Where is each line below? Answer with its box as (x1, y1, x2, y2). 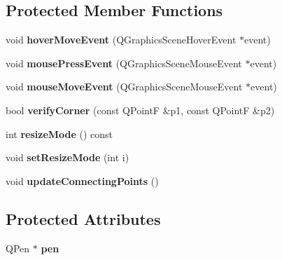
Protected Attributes (6, 207, 161, 229)
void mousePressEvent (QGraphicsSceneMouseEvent (6, 55, 242, 70)
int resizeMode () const (6, 126, 113, 141)
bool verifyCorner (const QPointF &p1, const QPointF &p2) (6, 102, 275, 117)
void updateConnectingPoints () (6, 173, 159, 188)
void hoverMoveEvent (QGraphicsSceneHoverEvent (6, 32, 237, 47)
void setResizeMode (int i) (6, 150, 129, 165)
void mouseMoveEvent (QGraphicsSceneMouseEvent (6, 79, 243, 94)
